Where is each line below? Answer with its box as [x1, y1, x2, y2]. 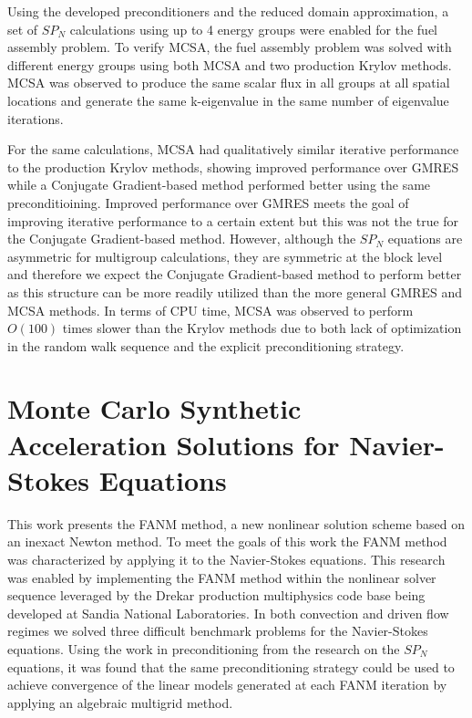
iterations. [7, 109, 64, 128]
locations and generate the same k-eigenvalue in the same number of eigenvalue [7, 90, 449, 109]
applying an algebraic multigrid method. [7, 692, 233, 712]
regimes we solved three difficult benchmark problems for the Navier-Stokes [7, 621, 428, 640]
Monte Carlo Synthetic [7, 390, 302, 427]
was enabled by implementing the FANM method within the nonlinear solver [7, 567, 436, 587]
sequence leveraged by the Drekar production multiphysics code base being [7, 586, 426, 605]
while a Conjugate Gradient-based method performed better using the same [7, 175, 431, 194]
